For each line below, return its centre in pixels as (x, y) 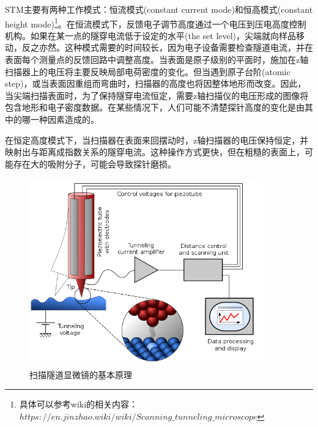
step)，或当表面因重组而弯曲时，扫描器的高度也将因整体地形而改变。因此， (156, 83)
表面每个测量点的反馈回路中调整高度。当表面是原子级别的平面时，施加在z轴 (157, 60)
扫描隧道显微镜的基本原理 (81, 374)
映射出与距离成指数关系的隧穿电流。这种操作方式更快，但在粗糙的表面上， (155, 152)
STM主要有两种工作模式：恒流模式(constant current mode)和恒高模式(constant (159, 9)
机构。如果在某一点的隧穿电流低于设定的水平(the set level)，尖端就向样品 (151, 35)
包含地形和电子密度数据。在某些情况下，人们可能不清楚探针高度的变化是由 (155, 107)
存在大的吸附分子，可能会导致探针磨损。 (94, 163)
